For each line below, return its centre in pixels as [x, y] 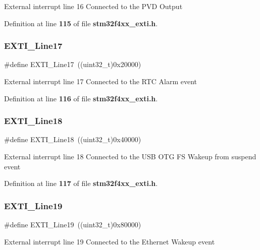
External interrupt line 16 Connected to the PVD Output [93, 6]
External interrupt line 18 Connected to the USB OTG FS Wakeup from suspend [130, 156]
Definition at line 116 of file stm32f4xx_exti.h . [81, 98]
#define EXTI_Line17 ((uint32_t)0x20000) [73, 64]
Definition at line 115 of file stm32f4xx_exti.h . [81, 23]
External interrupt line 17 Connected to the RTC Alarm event [101, 81]
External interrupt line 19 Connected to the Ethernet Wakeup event [110, 241]
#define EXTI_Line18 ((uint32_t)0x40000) [73, 139]
